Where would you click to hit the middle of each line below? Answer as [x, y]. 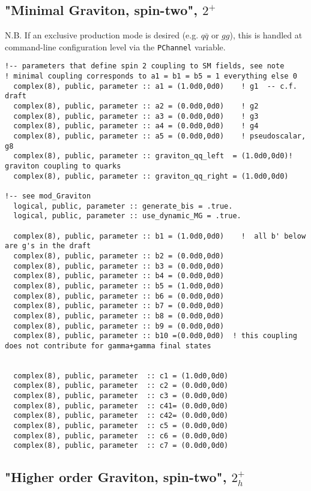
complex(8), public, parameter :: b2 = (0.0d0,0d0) [119, 256]
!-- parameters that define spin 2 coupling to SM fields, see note [145, 66]
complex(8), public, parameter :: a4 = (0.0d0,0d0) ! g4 [136, 126]
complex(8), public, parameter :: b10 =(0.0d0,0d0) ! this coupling [155, 336]
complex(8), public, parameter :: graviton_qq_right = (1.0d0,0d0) [151, 176]
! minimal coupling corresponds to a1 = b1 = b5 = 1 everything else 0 [151, 76]
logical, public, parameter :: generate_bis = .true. [123, 206]
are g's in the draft [48, 246]
